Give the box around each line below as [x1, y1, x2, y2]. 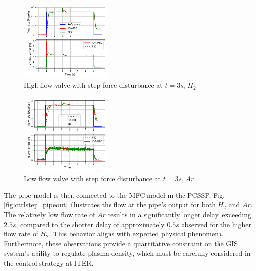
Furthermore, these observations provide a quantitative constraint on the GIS [4, 238, 238, 248]
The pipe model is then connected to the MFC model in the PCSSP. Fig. [4, 190, 225, 200]
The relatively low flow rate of [4, 209, 95, 220]
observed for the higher [181, 219, 251, 229]
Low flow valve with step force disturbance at [24, 173, 161, 184]
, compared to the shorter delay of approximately [16, 219, 165, 229]
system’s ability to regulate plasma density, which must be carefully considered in [4, 248, 251, 258]
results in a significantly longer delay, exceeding [108, 209, 251, 220]
